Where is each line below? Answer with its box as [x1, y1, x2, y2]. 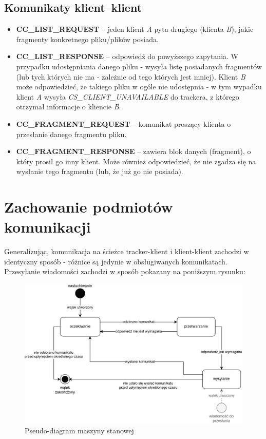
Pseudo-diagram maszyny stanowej [25, 425, 134, 436]
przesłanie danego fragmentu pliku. [16, 128, 127, 139]
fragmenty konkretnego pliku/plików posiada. [16, 33, 159, 44]
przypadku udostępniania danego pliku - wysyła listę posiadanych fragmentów [16, 61, 262, 71]
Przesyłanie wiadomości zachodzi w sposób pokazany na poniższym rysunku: [4, 266, 245, 277]
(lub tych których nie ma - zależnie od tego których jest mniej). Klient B [16, 71, 245, 82]
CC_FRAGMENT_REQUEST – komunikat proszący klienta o [16, 118, 231, 129]
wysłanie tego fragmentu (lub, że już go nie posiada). [16, 166, 183, 177]
